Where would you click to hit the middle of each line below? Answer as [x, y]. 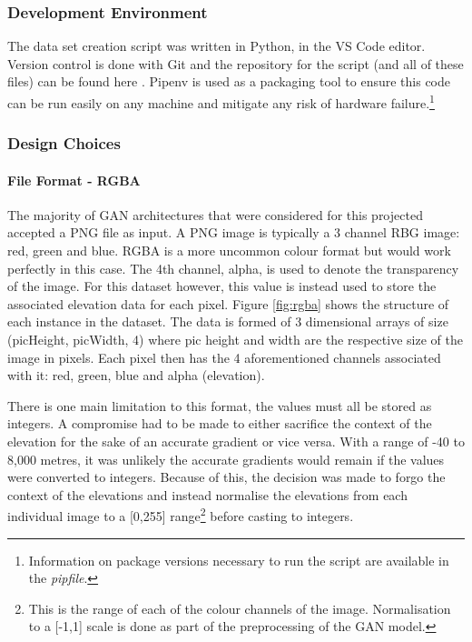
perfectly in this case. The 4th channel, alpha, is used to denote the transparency [233, 268]
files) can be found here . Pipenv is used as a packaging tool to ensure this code [229, 81]
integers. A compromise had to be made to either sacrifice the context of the [220, 423]
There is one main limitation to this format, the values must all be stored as [220, 405]
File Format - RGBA [74, 180]
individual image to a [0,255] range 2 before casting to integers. [181, 515]
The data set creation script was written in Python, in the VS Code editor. [216, 46]
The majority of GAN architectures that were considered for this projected [215, 214]
